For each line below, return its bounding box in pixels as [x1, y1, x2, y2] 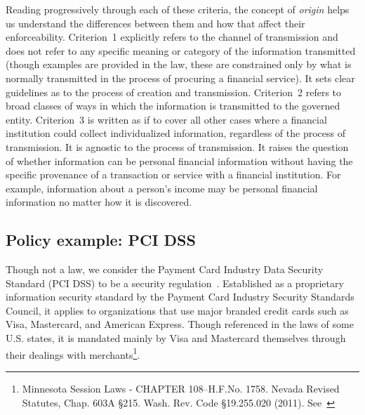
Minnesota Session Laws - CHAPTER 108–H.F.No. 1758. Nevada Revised [22, 381, 340, 395]
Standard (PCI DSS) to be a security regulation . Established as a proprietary [6, 275, 344, 290]
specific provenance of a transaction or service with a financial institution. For [6, 167, 341, 182]
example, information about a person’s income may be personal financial [6, 180, 318, 195]
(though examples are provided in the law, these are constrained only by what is [6, 57, 352, 72]
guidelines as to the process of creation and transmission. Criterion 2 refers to [6, 84, 342, 99]
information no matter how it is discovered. [6, 195, 192, 209]
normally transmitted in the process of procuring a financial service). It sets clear [6, 70, 355, 85]
